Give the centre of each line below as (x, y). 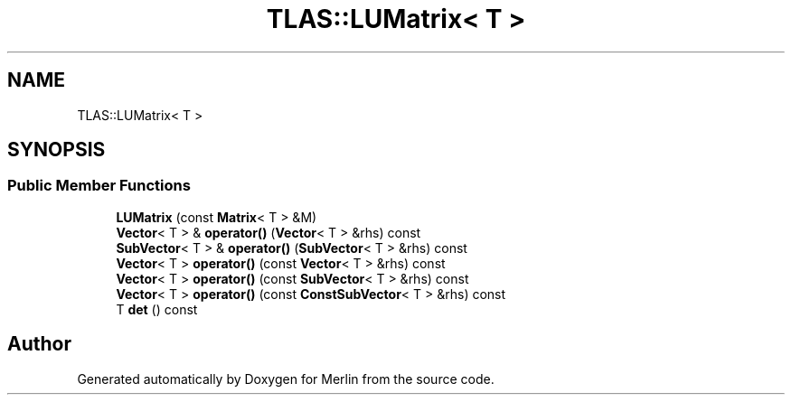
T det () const (157, 309)
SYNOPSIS (57, 150)
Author (39, 344)
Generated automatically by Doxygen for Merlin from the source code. (286, 379)
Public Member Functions (99, 186)
